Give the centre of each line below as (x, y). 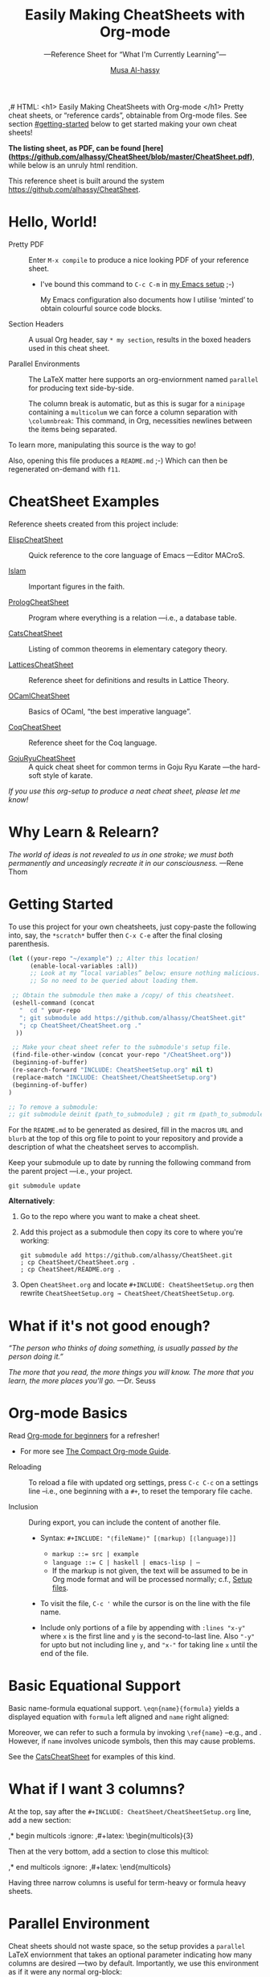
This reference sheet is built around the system (86, 181)
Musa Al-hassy (135, 69)
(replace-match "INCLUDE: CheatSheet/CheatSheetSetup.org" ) (115, 1077)
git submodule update (45, 1186)
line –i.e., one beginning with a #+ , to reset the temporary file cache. (141, 1491)
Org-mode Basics (68, 1413)
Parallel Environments (44, 364)
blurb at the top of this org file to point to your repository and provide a (126, 1138)
